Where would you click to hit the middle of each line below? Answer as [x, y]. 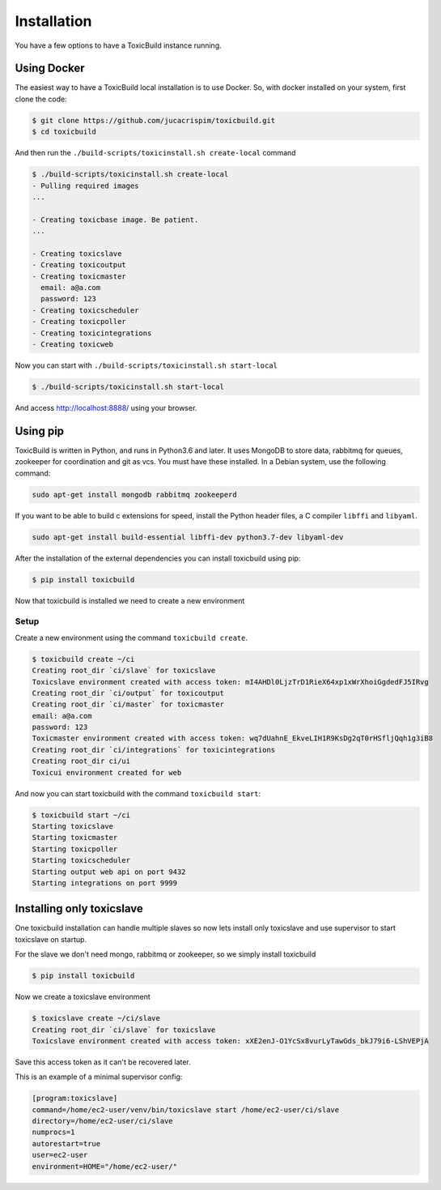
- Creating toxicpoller [79, 322]
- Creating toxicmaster [79, 276]
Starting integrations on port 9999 [105, 883]
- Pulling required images [85, 186]
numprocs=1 [53, 1132]
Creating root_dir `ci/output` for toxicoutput [128, 693]
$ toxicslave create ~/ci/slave [96, 1018]
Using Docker [50, 68]
